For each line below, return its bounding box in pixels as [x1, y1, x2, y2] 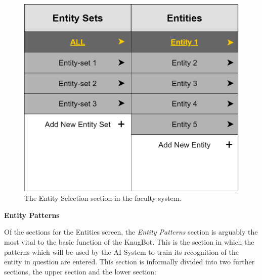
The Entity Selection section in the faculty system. [24, 193, 182, 203]
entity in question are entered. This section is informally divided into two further [4, 256, 255, 267]
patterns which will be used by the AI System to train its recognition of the [4, 246, 239, 257]
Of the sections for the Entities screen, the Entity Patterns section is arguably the [4, 227, 258, 237]
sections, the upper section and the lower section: [4, 266, 156, 276]
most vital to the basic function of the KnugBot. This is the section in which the [4, 236, 254, 247]
